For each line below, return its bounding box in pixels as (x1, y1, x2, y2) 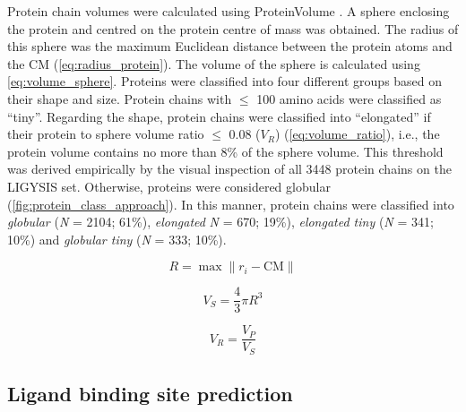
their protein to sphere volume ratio (7, 124, 204, 143)
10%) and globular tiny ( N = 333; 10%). (7, 229, 227, 248)
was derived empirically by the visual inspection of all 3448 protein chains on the (7, 159, 452, 178)
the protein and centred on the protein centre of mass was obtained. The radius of (7, 19, 459, 38)
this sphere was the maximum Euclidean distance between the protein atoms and (7, 37, 453, 56)
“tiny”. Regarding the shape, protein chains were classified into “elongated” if (7, 107, 431, 125)
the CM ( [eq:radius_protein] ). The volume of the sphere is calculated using (7, 54, 420, 73)
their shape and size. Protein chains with (7, 89, 232, 107)
